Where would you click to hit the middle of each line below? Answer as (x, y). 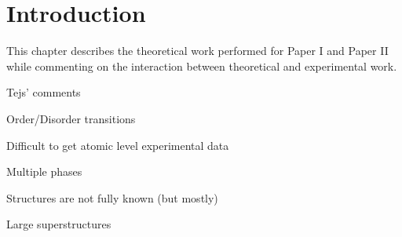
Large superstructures (59, 224)
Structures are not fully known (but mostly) (112, 197)
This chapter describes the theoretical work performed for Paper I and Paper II (197, 51)
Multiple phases (44, 171)
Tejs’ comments (44, 92)
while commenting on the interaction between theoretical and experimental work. (202, 66)
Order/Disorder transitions (71, 118)
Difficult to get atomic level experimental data (118, 145)
